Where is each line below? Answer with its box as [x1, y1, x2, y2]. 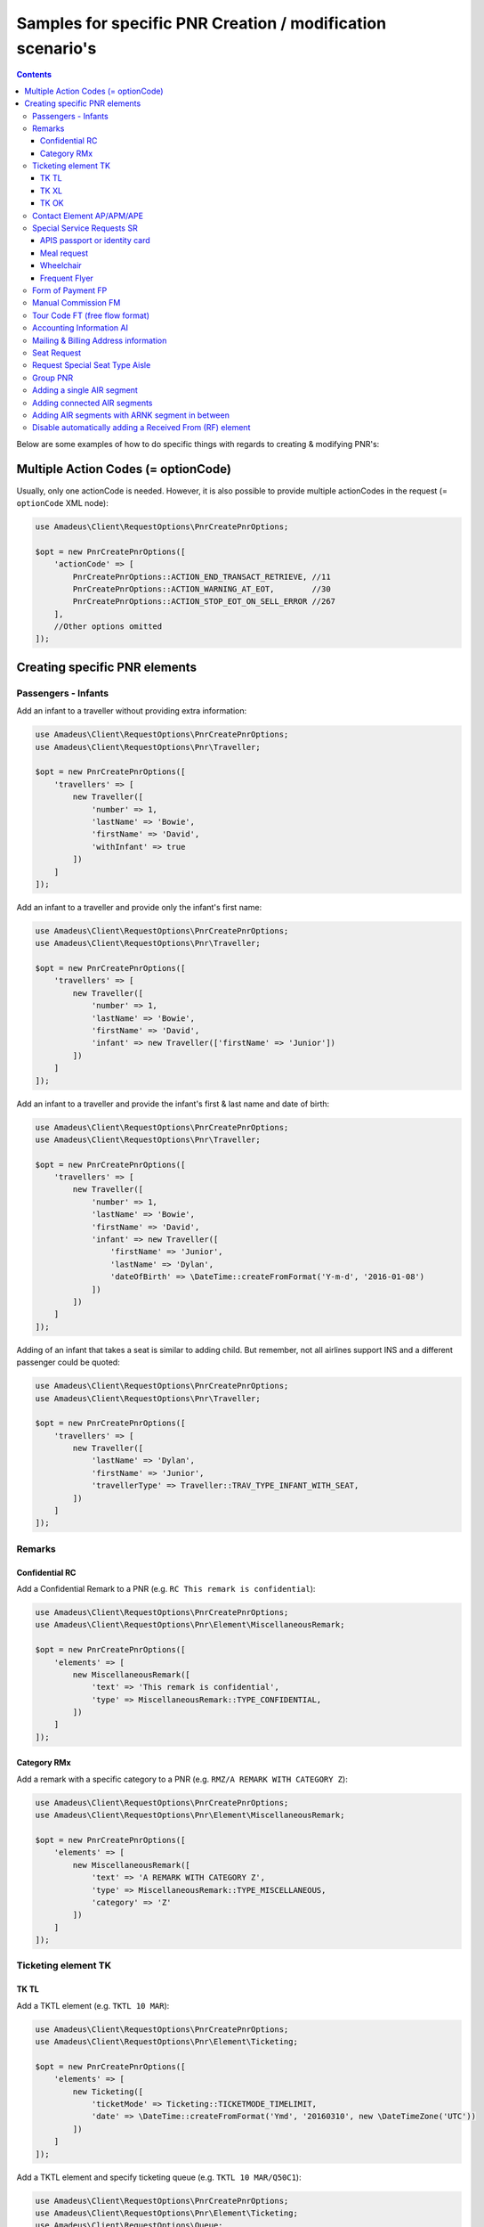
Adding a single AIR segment [32, 385, 138, 396]
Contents [16, 69, 52, 80]
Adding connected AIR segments [32, 397, 153, 408]
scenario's [16, 38, 97, 58]
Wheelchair [40, 260, 82, 271]
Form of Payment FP [32, 285, 108, 296]
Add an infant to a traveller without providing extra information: [16, 706, 247, 716]
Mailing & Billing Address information [32, 335, 167, 346]
